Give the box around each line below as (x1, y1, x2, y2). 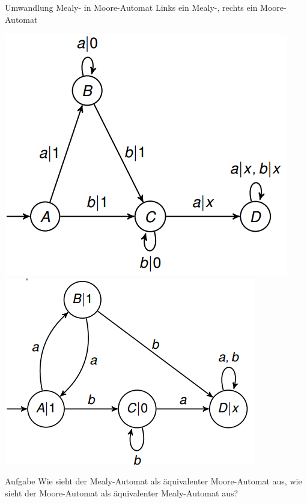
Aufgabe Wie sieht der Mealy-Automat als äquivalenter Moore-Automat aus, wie (5, 475, 302, 487)
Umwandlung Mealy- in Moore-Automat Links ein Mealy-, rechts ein (5, 1, 258, 13)
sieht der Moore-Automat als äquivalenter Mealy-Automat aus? (5, 486, 239, 499)
